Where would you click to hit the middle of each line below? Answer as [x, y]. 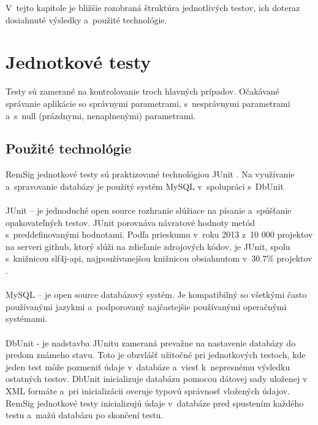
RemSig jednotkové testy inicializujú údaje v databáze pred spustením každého [155, 403]
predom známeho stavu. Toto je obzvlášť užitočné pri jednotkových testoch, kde [156, 355]
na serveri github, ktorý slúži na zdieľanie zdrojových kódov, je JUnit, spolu [148, 246]
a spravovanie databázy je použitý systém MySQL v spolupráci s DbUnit [145, 186]
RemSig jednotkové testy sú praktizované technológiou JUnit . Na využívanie [150, 174]
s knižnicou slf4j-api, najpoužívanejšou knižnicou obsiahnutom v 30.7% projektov [159, 258]
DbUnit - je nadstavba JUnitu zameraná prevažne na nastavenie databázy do [151, 342]
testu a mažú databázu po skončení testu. [85, 415]
